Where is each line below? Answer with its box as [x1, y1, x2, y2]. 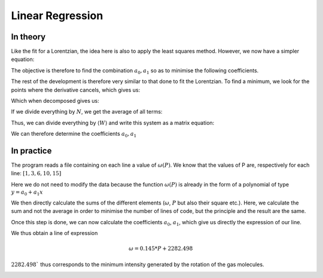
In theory [11, 32, 46, 42]
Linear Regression [11, 9, 103, 22]
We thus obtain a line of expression [11, 230, 98, 237]
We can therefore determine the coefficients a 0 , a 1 [11, 130, 137, 139]
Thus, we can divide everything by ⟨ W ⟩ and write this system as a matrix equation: [11, 119, 215, 126]
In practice [11, 146, 52, 155]
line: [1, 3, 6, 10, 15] [11, 170, 62, 177]
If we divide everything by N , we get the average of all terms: [11, 108, 163, 115]
